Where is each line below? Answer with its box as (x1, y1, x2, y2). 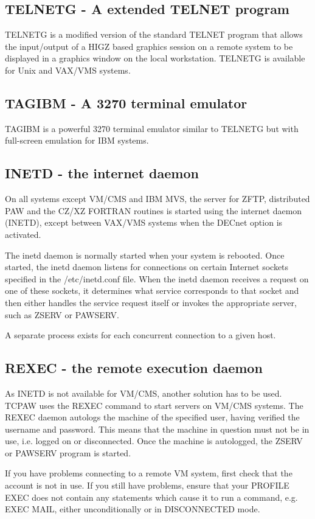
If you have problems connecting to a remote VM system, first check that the (5, 467, 292, 479)
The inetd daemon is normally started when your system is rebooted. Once (5, 248, 285, 261)
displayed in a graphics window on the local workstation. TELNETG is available (5, 52, 305, 64)
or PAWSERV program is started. (5, 446, 131, 459)
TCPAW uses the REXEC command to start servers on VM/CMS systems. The (5, 399, 303, 411)
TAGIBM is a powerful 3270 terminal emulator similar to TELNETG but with (5, 122, 299, 134)
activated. (5, 228, 41, 240)
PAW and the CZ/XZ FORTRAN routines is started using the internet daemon (5, 204, 302, 217)
